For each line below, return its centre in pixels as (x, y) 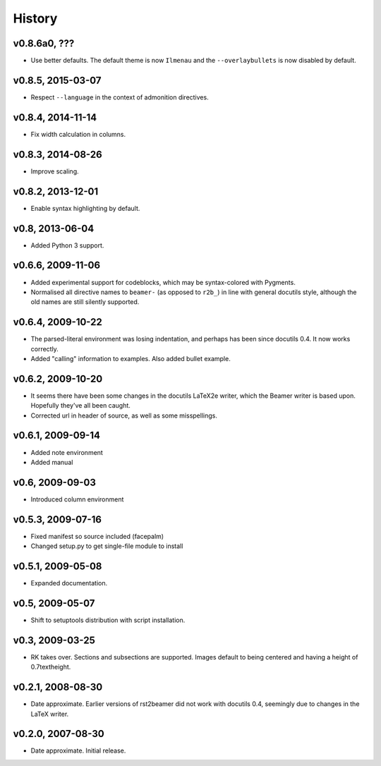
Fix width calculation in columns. (78, 134)
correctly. (45, 348)
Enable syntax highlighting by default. (85, 208)
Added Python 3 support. (67, 245)
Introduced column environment (77, 499)
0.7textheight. (51, 667)
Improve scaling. (55, 171)
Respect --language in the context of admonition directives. (120, 97)
